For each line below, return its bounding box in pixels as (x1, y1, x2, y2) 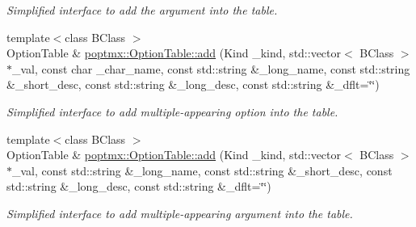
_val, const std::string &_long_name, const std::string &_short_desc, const (12, 162, 393, 179)
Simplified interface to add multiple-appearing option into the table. (6, 103, 338, 120)
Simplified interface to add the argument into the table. (6, 2, 278, 18)
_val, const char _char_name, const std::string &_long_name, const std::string (12, 60, 410, 77)
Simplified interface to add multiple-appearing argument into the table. (6, 204, 353, 221)
